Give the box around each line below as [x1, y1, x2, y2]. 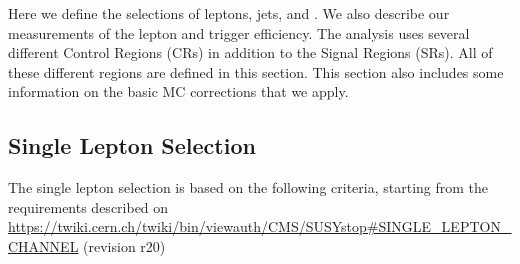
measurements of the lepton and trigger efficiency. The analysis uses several [8, 22, 470, 43]
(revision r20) [83, 235, 166, 256]
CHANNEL [8, 235, 79, 256]
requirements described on [8, 196, 169, 217]
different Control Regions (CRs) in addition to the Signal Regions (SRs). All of [8, 42, 493, 63]
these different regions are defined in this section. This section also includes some [8, 61, 504, 82]
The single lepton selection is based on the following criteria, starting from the [8, 177, 489, 198]
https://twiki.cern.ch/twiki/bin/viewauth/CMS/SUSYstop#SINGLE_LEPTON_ [8, 216, 512, 237]
